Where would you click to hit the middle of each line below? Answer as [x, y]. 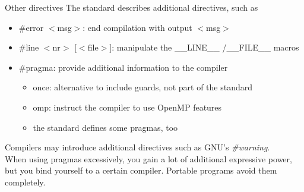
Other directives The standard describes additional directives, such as [132, 7]
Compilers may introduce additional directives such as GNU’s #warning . [137, 147]
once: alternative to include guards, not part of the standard [142, 87]
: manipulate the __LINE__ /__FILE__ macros [205, 47]
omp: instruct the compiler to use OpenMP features [127, 107]
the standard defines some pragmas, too [105, 127]
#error [31, 27]
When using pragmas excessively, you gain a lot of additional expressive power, [148, 158]
